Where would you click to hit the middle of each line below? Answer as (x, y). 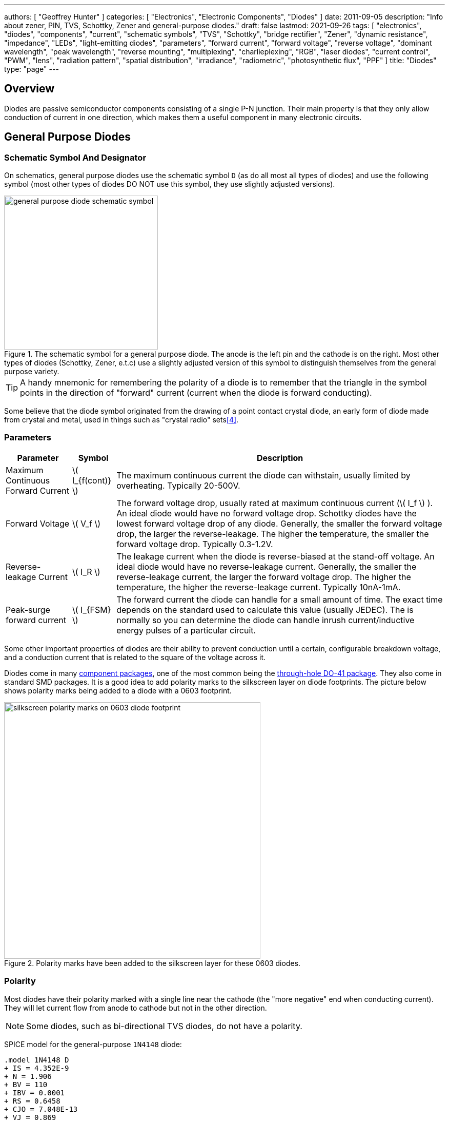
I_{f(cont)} (92, 480)
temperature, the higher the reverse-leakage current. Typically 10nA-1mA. (259, 587)
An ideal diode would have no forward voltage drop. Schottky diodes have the (267, 513)
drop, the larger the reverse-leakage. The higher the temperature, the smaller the (273, 534)
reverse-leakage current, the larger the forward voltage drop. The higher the (264, 577)
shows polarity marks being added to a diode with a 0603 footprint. (118, 690)
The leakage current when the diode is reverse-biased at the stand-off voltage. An (275, 556)
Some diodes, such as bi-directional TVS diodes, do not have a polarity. (164, 1026)
